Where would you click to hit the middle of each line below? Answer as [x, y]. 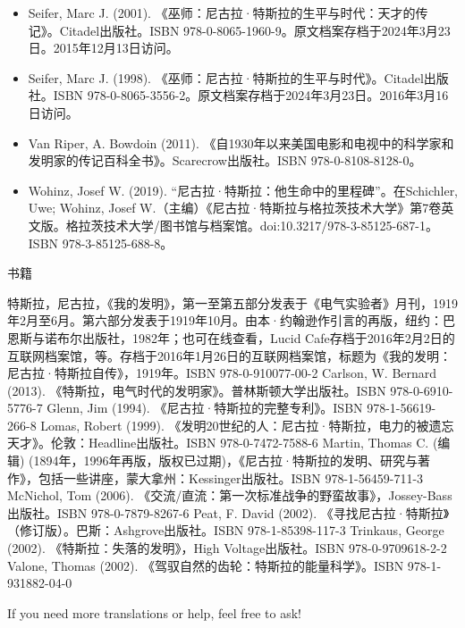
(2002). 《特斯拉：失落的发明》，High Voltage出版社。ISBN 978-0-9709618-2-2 [227, 548]
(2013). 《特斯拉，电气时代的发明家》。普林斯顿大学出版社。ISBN [197, 390]
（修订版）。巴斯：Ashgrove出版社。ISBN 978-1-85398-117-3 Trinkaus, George [226, 530]
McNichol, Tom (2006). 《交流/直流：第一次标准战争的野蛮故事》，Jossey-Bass [230, 495]
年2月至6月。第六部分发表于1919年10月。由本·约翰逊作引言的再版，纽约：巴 [231, 320]
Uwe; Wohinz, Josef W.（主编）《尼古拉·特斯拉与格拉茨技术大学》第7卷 [235, 208]
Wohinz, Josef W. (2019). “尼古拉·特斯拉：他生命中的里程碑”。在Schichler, [243, 190]
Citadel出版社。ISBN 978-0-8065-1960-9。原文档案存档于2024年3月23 [255, 30]
